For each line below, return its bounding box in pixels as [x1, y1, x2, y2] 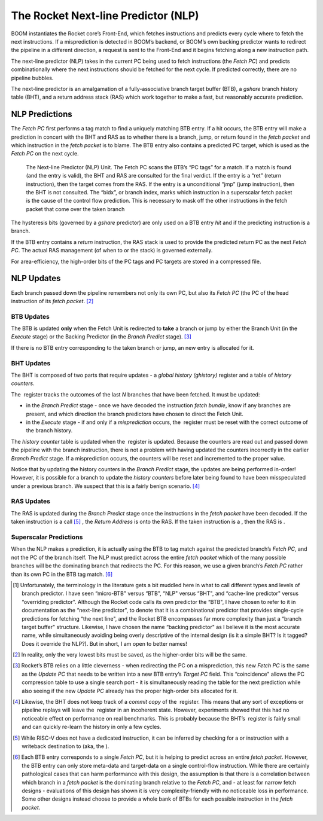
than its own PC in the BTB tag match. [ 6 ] [11, 570, 113, 578]
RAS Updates [11, 497, 51, 505]
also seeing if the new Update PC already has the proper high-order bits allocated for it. [22, 687, 238, 694]
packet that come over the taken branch [26, 205, 125, 212]
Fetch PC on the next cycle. [11, 150, 79, 157]
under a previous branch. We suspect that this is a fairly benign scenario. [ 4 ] [11, 482, 200, 490]
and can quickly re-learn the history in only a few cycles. [22, 724, 161, 731]
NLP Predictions [11, 109, 72, 120]
